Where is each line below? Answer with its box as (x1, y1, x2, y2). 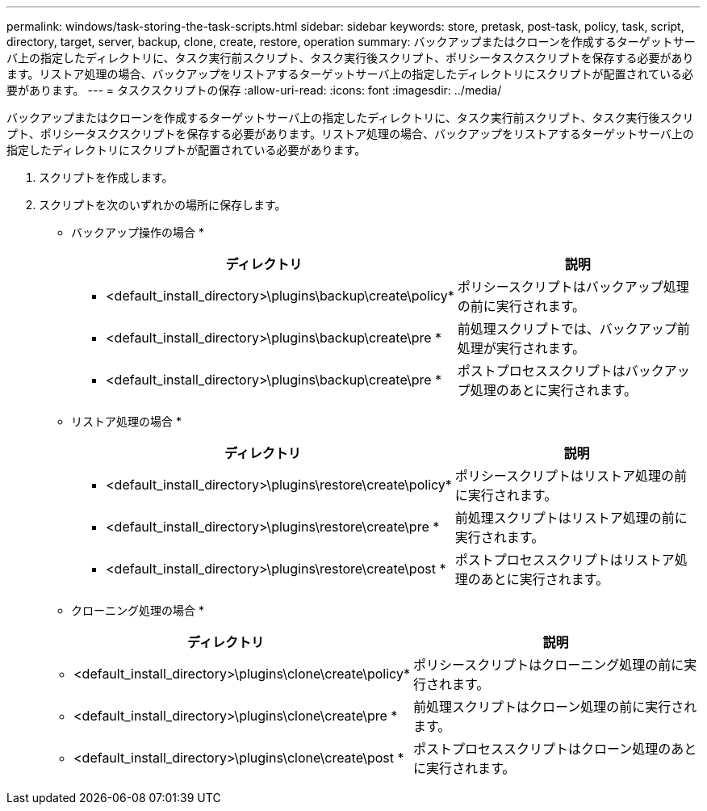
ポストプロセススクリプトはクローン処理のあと (412, 741, 697, 757)
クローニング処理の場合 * (71, 603, 204, 617)
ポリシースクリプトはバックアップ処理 (457, 279, 689, 295)
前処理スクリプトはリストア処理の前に (454, 510, 688, 526)
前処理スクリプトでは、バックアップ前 (457, 321, 690, 337)
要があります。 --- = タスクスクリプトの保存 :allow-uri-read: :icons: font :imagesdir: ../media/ (6, 83, 502, 97)
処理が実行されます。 (457, 340, 586, 356)
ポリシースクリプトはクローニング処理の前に (412, 657, 684, 673)
